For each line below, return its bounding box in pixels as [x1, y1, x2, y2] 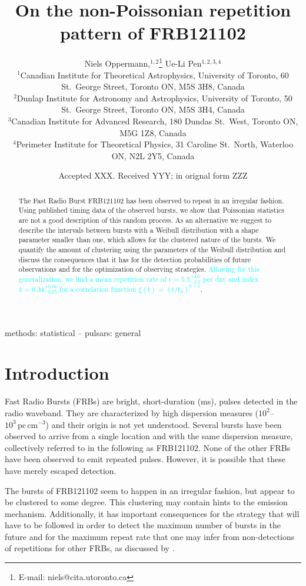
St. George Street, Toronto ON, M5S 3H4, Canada [61, 103, 245, 116]
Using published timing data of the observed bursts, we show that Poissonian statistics [18, 205, 284, 215]
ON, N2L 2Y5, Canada [111, 149, 195, 162]
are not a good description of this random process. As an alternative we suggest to [18, 215, 272, 225]
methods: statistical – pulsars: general [5, 326, 141, 338]
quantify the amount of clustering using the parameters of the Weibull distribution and [18, 244, 286, 254]
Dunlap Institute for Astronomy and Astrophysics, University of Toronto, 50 [16, 91, 292, 104]
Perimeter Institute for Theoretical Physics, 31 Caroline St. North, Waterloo [16, 138, 293, 150]
